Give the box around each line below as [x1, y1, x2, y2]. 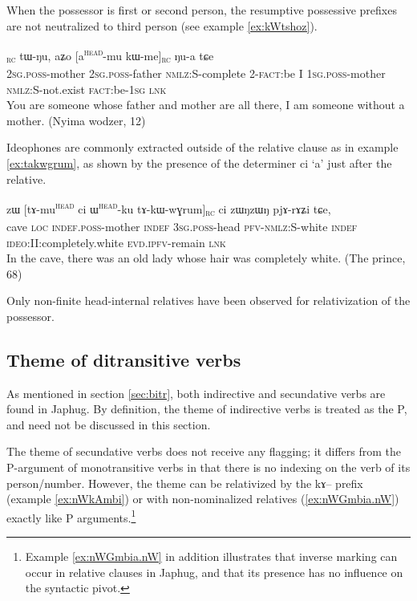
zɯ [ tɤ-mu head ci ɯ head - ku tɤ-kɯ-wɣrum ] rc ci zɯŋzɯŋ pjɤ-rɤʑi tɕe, [6, 198, 331, 219]
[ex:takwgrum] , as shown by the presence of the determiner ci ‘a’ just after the [6, 154, 392, 171]
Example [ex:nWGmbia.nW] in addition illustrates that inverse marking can [25, 548, 398, 565]
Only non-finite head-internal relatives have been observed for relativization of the [6, 292, 411, 309]
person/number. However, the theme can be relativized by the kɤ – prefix [6, 474, 363, 491]
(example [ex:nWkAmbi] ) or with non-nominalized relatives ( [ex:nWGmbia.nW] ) [6, 490, 399, 507]
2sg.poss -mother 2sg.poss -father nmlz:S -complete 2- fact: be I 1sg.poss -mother [6, 64, 386, 81]
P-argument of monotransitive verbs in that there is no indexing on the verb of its [6, 459, 411, 476]
